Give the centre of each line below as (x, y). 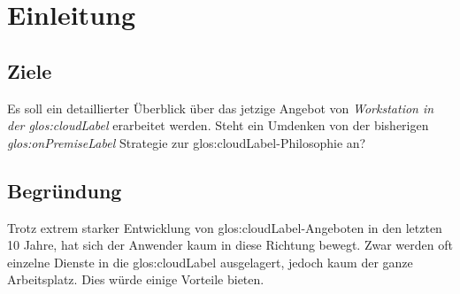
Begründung (65, 190)
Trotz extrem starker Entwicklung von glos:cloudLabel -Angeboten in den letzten (225, 227)
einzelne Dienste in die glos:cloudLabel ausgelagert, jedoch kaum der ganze (210, 262)
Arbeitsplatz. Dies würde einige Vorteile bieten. (136, 279)
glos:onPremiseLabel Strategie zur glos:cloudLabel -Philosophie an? (187, 142)
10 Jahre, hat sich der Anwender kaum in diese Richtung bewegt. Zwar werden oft (230, 245)
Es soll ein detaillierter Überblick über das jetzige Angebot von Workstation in (221, 108)
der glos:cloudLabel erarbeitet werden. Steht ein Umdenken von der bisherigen (218, 125)
